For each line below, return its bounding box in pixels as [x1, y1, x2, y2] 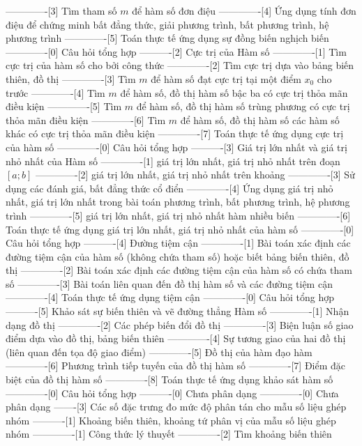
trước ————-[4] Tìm [6, 85, 105, 100]
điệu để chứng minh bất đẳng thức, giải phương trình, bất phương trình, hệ [6, 17, 329, 31]
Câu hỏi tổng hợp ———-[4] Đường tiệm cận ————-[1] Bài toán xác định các [6, 236, 351, 250]
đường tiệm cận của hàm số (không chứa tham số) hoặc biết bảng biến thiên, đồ [6, 249, 349, 263]
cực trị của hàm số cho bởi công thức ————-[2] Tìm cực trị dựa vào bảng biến [6, 58, 354, 72]
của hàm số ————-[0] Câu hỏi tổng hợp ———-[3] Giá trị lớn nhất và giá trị [6, 139, 347, 154]
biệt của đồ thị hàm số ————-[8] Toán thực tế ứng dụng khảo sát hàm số [6, 372, 333, 387]
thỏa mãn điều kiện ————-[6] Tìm [6, 112, 166, 127]
